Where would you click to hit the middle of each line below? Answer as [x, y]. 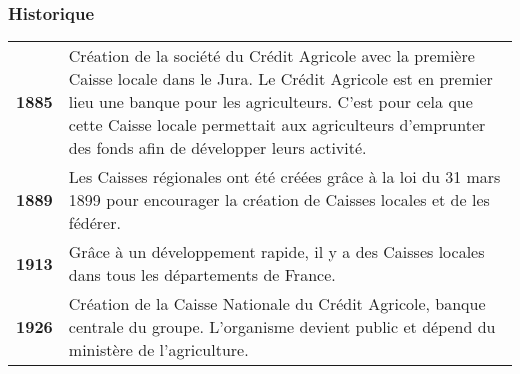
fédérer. [94, 223]
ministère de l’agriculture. [158, 350]
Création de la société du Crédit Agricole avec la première [271, 56]
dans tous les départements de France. [202, 275]
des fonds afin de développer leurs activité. [217, 148]
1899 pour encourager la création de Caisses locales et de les [279, 200]
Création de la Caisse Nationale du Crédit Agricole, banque [277, 304]
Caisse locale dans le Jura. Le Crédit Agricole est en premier [280, 79]
